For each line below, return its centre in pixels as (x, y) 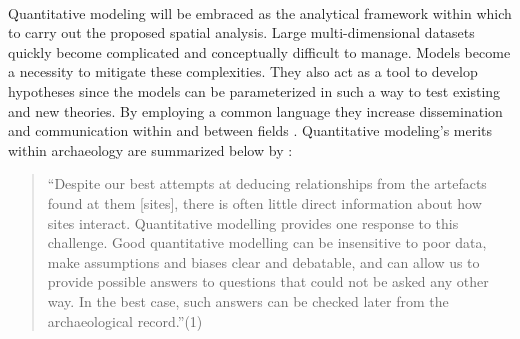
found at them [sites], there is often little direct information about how (264, 202)
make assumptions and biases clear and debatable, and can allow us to (263, 261)
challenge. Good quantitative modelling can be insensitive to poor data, (267, 242)
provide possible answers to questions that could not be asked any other (268, 281)
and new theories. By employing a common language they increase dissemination (255, 110)
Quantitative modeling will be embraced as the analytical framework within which (260, 12)
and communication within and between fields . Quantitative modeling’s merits (250, 130)
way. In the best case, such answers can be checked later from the (248, 300)
